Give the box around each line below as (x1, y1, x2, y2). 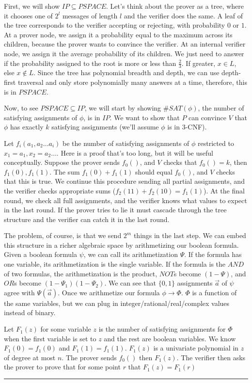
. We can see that (104, 278, 156, 288)
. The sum (49, 166, 80, 176)
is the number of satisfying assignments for (98, 324, 226, 334)
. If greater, (181, 58, 216, 68)
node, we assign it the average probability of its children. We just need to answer (4, 48, 244, 58)
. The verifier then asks (176, 352, 246, 362)
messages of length (62, 10, 118, 20)
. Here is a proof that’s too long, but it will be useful (56, 147, 213, 158)
